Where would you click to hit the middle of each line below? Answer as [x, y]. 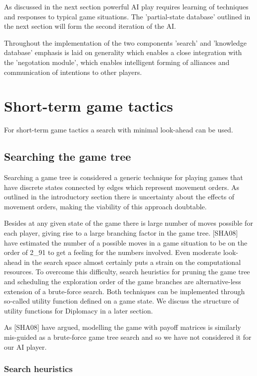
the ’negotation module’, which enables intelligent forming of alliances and [117, 62]
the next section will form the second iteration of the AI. [90, 26]
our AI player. [26, 346]
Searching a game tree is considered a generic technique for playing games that [124, 177]
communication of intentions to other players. [73, 72]
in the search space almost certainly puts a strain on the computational [132, 262]
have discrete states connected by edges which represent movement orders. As [122, 187]
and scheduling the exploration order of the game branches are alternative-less [123, 282]
